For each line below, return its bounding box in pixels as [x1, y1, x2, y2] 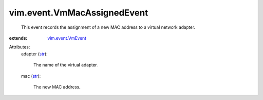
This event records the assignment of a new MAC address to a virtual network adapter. [21, 24, 196, 30]
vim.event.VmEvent [47, 35, 87, 41]
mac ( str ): [21, 73, 41, 79]
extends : [9, 35, 28, 41]
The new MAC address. [33, 84, 80, 90]
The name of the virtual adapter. [33, 62, 98, 68]
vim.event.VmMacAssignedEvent [9, 7, 149, 18]
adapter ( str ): [21, 51, 48, 57]
